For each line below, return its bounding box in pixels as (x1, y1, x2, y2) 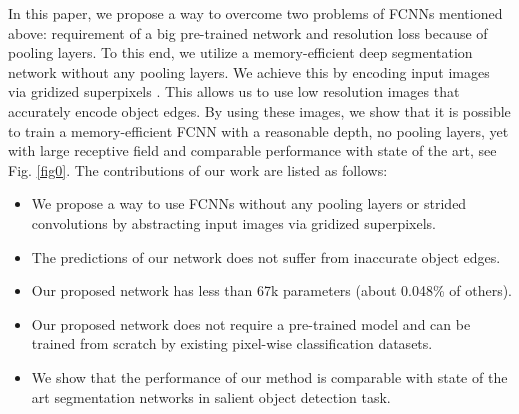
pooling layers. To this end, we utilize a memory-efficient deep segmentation (8, 42, 473, 63)
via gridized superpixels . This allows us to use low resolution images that (8, 81, 460, 102)
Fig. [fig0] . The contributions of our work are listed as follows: (8, 159, 388, 180)
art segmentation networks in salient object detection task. (31, 386, 391, 407)
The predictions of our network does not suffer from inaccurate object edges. (31, 246, 501, 267)
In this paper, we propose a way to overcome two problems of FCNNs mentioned (8, 3, 503, 23)
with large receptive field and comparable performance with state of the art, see (8, 140, 497, 161)
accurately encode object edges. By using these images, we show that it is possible (8, 100, 511, 121)
